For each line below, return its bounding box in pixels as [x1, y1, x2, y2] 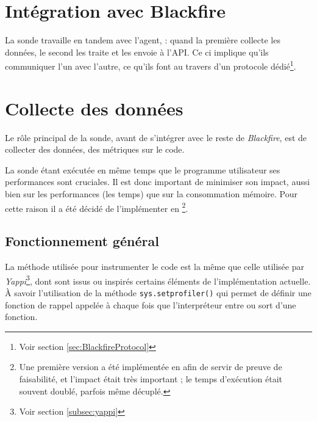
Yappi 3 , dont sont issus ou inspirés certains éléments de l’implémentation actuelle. [5, 272, 311, 287]
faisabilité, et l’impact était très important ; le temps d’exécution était [19, 372, 282, 385]
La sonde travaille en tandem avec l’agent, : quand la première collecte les [5, 34, 280, 46]
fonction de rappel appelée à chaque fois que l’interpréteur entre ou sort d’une [5, 298, 296, 311]
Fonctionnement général [5, 231, 159, 250]
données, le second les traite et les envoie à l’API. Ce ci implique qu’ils [5, 45, 269, 58]
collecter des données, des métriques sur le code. [5, 143, 185, 156]
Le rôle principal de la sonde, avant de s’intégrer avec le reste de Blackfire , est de [5, 131, 307, 144]
